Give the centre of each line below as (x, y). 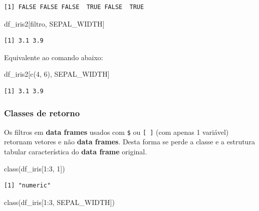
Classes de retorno (42, 113)
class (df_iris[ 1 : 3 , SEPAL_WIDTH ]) (59, 202)
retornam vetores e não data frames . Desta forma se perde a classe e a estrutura (129, 142)
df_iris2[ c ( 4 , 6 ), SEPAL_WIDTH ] (57, 74)
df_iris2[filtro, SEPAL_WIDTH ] (54, 23)
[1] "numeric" (28, 186)
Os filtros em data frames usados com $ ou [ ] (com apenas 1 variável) (116, 132)
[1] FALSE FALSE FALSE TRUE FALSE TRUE (74, 7)
